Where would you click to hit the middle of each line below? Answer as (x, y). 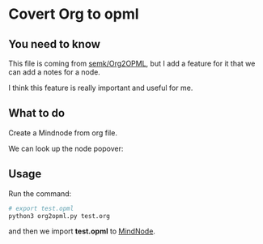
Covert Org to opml (74, 14)
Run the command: (40, 193)
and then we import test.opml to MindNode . (82, 231)
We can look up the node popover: (66, 148)
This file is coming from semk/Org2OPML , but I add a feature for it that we (132, 63)
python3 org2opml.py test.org (59, 216)
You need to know (55, 44)
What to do (37, 113)
